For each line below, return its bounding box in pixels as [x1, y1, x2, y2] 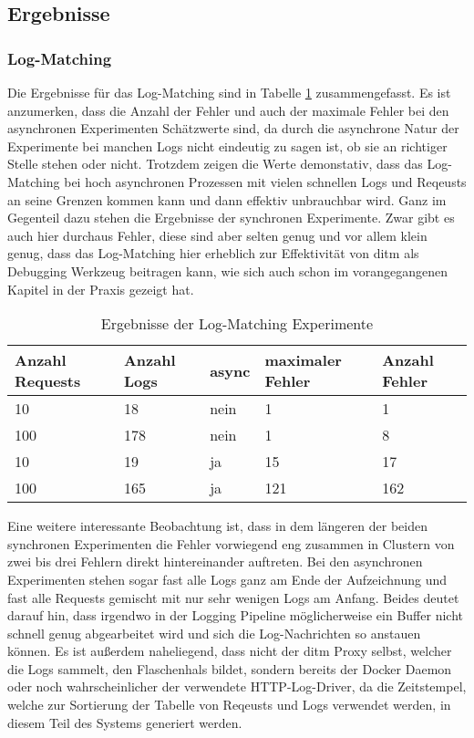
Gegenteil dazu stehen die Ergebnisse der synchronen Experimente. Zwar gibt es [7, 208, 455, 227]
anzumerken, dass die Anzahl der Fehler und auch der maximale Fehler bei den [7, 100, 449, 120]
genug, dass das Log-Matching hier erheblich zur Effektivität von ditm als [7, 244, 419, 263]
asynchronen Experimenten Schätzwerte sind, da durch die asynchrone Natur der [7, 119, 459, 138]
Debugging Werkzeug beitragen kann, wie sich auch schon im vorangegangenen [7, 261, 448, 280]
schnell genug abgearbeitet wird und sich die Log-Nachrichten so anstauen [7, 623, 421, 642]
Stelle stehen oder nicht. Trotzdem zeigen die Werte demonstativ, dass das [7, 154, 423, 173]
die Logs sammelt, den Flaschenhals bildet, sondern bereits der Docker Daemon [7, 659, 452, 678]
